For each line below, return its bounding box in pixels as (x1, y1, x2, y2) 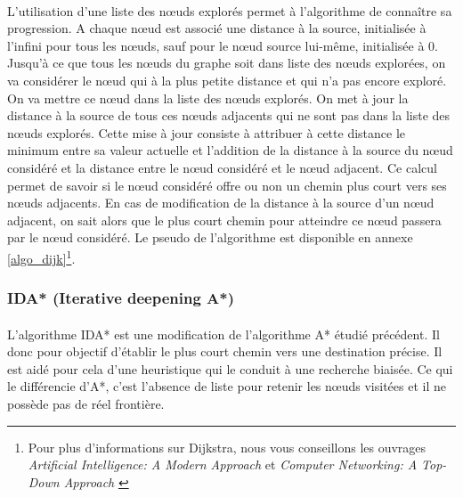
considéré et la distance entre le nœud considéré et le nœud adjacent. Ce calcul (7, 158, 437, 176)
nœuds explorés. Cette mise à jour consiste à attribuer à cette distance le (7, 123, 406, 142)
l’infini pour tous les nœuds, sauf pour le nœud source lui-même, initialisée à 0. (7, 36, 439, 54)
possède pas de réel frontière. (7, 394, 165, 412)
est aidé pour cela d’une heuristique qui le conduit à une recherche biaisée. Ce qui (7, 359, 453, 378)
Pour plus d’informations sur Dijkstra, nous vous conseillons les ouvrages (28, 437, 426, 456)
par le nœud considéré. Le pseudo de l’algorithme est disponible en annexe (7, 228, 413, 247)
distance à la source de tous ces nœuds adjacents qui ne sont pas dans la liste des (7, 106, 451, 125)
